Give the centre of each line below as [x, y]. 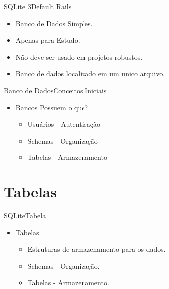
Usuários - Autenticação [64, 124]
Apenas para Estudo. [48, 40]
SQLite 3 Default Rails [38, 6]
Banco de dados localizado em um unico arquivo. [90, 73]
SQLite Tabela [25, 216]
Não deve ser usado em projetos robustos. [79, 57]
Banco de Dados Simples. [54, 23]
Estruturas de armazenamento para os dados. [96, 249]
